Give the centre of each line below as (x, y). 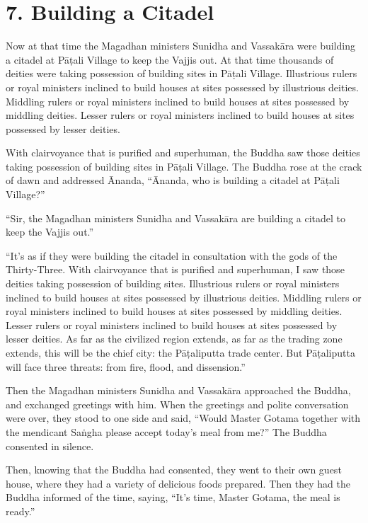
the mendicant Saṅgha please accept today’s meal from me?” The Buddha (166, 431)
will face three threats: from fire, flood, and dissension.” (126, 366)
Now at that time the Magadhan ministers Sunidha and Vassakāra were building (180, 46)
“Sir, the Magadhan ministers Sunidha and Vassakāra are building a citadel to (176, 218)
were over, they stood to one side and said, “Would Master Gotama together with (183, 418)
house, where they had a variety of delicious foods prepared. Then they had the (178, 483)
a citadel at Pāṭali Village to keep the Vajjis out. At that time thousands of (170, 59)
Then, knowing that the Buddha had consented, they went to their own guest (174, 470)
